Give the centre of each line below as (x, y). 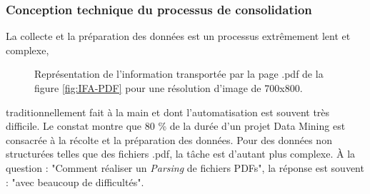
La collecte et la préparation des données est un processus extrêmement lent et (178, 36)
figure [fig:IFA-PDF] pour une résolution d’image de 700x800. (169, 88)
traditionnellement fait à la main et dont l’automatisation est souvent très (168, 112)
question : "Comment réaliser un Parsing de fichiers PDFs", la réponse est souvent (185, 167)
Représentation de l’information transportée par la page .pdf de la (179, 74)
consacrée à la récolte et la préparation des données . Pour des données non (169, 139)
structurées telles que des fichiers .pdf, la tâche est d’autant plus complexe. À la (181, 154)
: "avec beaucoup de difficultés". (75, 182)
